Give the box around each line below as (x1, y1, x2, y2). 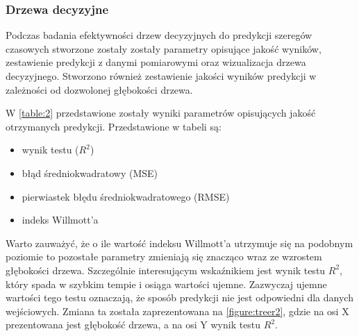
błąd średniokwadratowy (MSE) (22, 165, 158, 180)
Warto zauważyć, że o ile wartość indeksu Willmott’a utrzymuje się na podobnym (6, 235, 353, 250)
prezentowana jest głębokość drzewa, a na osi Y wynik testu (6, 317, 261, 332)
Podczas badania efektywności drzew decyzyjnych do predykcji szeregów (6, 28, 312, 42)
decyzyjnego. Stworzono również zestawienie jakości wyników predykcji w (6, 69, 317, 83)
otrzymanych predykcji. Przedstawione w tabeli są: (6, 119, 222, 133)
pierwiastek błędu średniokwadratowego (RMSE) (22, 189, 230, 203)
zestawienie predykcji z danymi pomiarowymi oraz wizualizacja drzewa (6, 55, 306, 69)
